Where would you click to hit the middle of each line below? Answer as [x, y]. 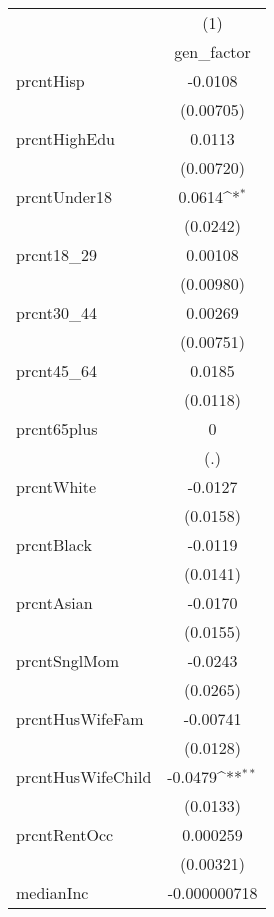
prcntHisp [50, 80]
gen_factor [212, 51]
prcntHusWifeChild [84, 776]
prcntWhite [56, 486]
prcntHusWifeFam [80, 718]
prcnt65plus [57, 428]
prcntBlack [54, 544]
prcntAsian [54, 602]
